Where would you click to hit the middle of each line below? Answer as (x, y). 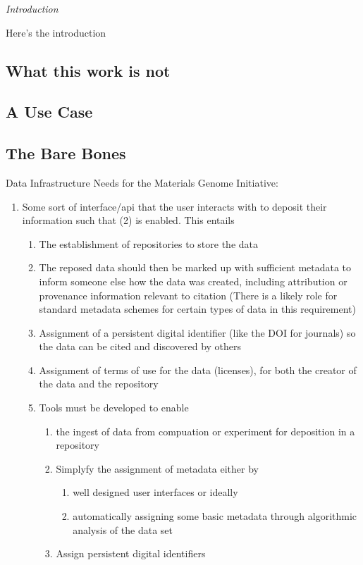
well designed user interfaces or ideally (155, 492)
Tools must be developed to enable (114, 408)
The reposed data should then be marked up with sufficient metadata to (195, 267)
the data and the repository (99, 384)
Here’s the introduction (56, 32)
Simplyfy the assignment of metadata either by (157, 468)
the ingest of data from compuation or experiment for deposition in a (205, 431)
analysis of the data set (123, 529)
